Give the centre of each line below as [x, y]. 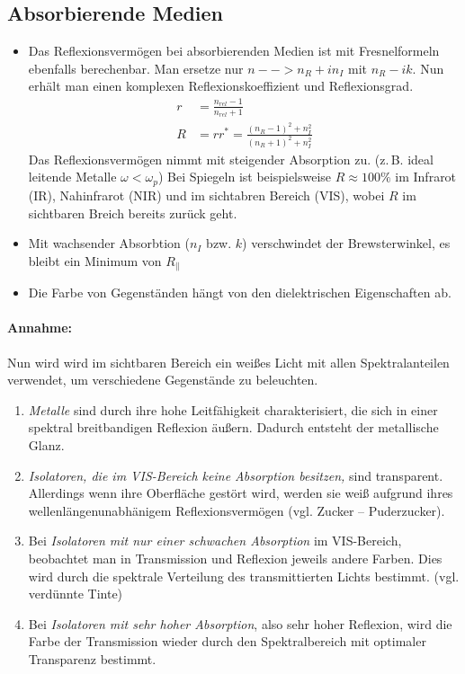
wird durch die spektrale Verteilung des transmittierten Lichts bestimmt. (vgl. [244, 576]
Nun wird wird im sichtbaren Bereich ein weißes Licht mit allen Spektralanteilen [228, 362]
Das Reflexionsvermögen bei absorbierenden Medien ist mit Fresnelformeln [234, 51]
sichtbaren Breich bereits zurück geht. [133, 213]
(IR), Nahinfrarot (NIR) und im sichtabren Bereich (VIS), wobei [206, 195]
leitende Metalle [72, 177]
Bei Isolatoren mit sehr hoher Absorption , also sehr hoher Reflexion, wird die [240, 623]
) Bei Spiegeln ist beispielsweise [245, 177]
